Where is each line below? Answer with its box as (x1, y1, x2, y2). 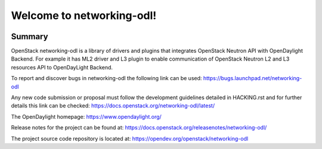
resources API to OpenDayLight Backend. (11, 64, 113, 71)
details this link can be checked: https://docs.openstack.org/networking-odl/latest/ (11, 102, 215, 109)
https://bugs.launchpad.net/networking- (203, 75, 302, 82)
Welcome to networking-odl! (11, 9, 157, 22)
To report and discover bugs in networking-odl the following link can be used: (11, 75, 202, 82)
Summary (11, 31, 48, 42)
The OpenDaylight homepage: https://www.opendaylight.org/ (11, 113, 162, 120)
